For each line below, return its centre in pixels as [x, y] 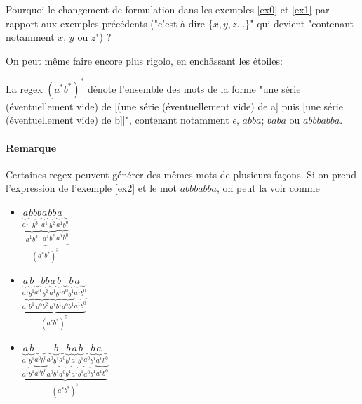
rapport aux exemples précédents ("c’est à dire [106, 23]
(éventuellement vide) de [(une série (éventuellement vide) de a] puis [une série [174, 106]
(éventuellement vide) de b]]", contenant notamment [118, 120]
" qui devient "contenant [302, 23]
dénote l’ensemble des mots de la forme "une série [194, 88]
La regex [24, 88]
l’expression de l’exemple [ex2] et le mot [92, 188]
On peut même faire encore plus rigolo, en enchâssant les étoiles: [144, 60]
